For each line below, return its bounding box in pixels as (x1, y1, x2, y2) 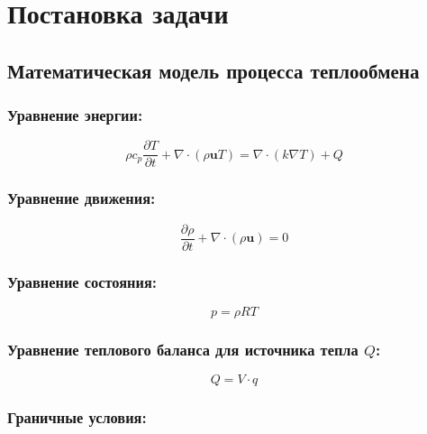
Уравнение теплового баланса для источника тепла (7, 337, 359, 360)
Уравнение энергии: (7, 104, 143, 126)
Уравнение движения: (7, 187, 156, 209)
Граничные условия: (7, 406, 147, 429)
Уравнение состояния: (7, 270, 158, 292)
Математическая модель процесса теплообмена (7, 56, 420, 84)
